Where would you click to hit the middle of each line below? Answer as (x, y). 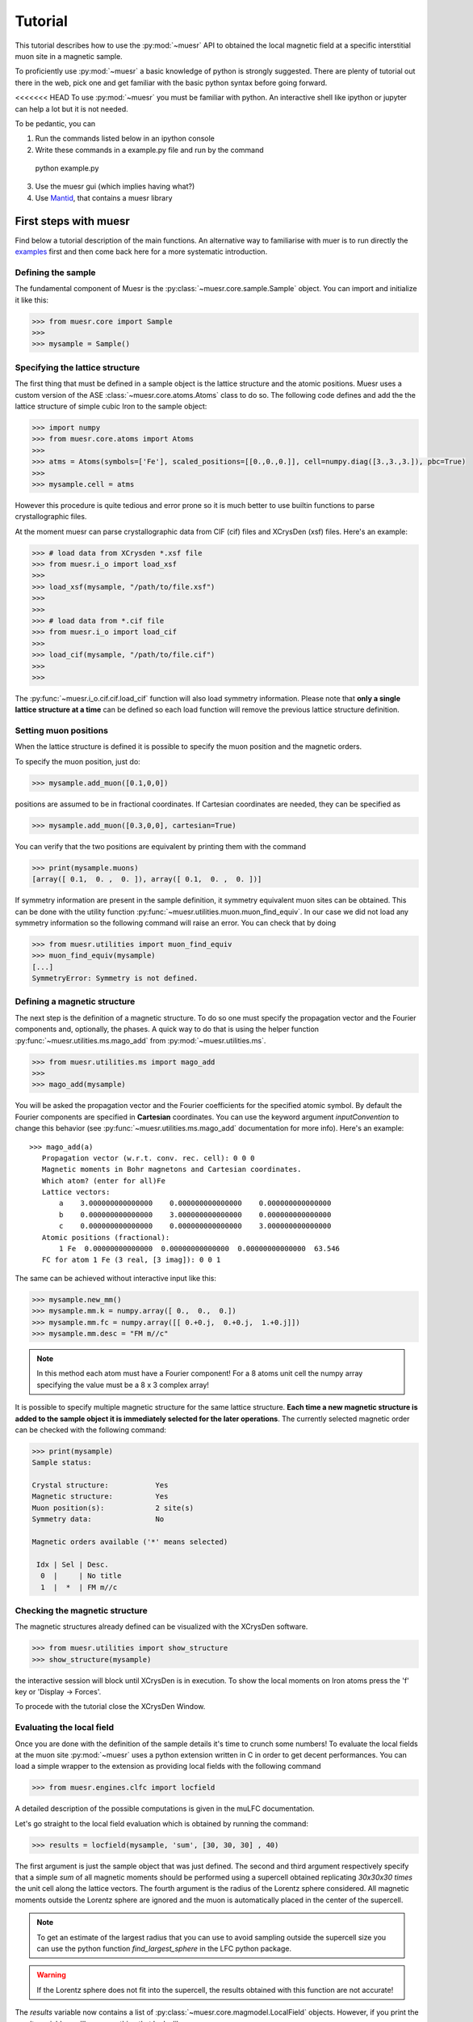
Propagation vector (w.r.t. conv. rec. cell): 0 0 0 (148, 1158)
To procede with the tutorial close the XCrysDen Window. (110, 1707)
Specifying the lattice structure (77, 367)
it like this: (31, 300)
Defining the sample (55, 273)
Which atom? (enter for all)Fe (103, 1180)
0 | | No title (81, 1576)
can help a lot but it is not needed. (71, 108)
